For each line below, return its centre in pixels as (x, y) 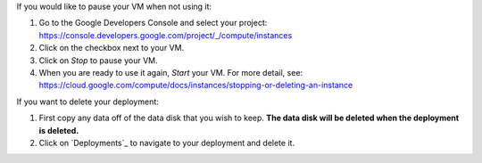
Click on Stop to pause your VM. (98, 60)
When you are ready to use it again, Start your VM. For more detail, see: (171, 72)
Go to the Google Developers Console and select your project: (153, 23)
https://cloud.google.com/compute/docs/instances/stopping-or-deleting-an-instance (196, 86)
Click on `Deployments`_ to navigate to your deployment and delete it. (166, 143)
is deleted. (59, 130)
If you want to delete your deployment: (88, 102)
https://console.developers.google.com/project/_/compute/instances (166, 35)
